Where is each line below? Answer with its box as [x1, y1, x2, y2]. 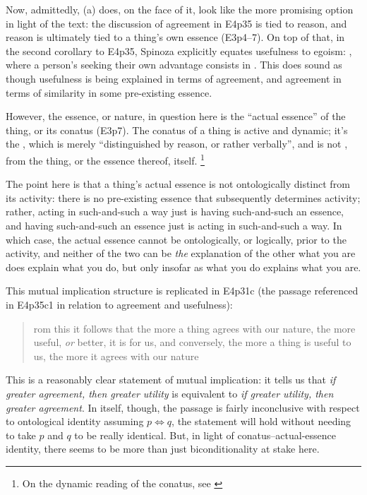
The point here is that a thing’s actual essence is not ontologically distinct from [6, 177, 350, 191]
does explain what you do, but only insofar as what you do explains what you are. [6, 259, 361, 274]
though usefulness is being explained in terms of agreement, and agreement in [6, 71, 342, 85]
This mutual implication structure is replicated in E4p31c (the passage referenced [6, 283, 359, 298]
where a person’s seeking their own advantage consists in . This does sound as [6, 57, 342, 72]
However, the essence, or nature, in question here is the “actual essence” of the [6, 109, 346, 124]
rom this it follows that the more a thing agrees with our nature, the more [33, 321, 356, 335]
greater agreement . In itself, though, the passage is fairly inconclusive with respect [6, 400, 360, 415]
